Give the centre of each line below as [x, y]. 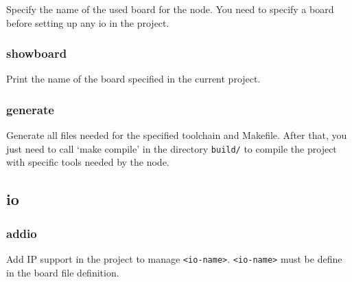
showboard [37, 53]
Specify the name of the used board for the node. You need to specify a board [170, 9]
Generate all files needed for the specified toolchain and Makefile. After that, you [177, 135]
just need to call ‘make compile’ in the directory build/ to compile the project [172, 148]
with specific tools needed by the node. [88, 162]
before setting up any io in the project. [88, 22]
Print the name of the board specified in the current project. [133, 79]
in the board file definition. [63, 272]
